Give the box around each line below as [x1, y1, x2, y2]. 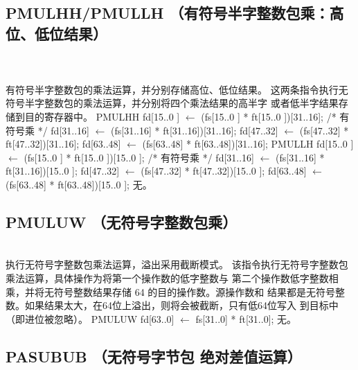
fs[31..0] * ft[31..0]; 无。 [195, 311, 297, 326]
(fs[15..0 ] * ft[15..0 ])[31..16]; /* [201, 109, 337, 123]
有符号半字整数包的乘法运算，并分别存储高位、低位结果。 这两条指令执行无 [6, 82, 348, 96]
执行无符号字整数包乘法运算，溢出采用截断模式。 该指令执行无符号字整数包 [6, 257, 348, 272]
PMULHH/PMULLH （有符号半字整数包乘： [6, 2, 330, 24]
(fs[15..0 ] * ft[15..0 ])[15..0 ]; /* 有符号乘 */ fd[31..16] [24, 150, 255, 164]
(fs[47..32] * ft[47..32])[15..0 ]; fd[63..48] [141, 164, 307, 178]
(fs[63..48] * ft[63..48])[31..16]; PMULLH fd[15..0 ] [142, 136, 354, 151]
